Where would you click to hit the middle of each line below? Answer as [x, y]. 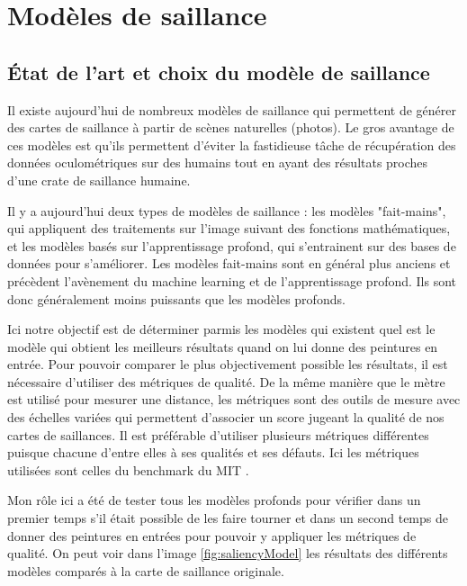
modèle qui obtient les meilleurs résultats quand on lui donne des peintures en [223, 346]
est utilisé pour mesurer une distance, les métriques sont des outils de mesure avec [234, 399]
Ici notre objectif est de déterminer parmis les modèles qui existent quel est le [221, 329]
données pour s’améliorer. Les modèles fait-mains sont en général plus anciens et [229, 263]
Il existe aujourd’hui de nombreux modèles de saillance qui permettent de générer [232, 109]
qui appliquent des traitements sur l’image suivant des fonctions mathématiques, [229, 228]
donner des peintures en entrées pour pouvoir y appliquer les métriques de [212, 535]
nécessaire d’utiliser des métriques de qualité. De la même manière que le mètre [226, 381]
